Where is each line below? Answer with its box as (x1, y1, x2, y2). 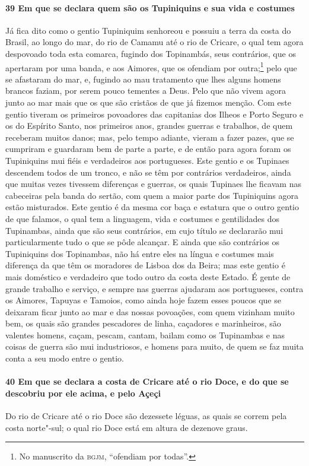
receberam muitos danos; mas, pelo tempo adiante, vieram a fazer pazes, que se (5, 131, 294, 143)
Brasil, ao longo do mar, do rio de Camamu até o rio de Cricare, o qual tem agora (5, 36, 304, 48)
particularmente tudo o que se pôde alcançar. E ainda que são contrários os (5, 236, 279, 248)
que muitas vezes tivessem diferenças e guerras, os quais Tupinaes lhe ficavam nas (5, 177, 301, 190)
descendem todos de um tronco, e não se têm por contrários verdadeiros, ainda (5, 166, 291, 178)
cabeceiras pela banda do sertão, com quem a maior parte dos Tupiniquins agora (5, 189, 299, 201)
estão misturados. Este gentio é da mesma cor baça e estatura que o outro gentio (5, 201, 300, 213)
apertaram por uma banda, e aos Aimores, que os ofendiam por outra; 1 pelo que (5, 59, 297, 74)
